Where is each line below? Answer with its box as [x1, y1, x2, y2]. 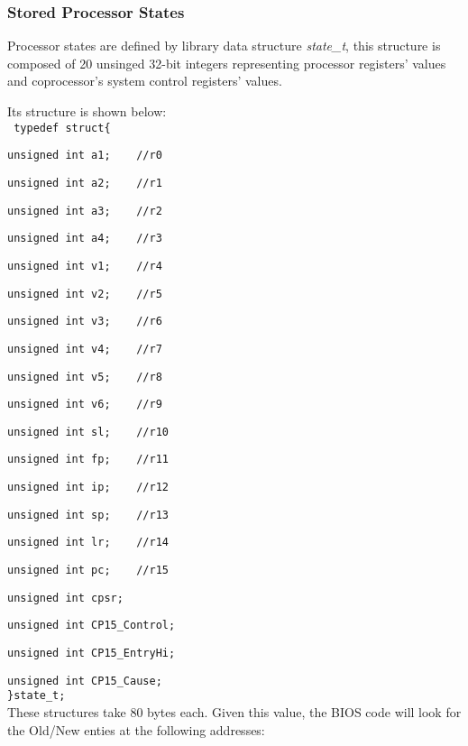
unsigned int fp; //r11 [7, 453, 169, 466]
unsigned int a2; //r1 [7, 176, 162, 189]
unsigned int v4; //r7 [7, 342, 162, 355]
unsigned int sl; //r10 [7, 425, 169, 438]
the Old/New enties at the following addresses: [7, 720, 265, 739]
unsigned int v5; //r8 [7, 370, 162, 383]
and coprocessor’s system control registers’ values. [7, 71, 282, 90]
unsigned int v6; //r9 [7, 398, 162, 411]
